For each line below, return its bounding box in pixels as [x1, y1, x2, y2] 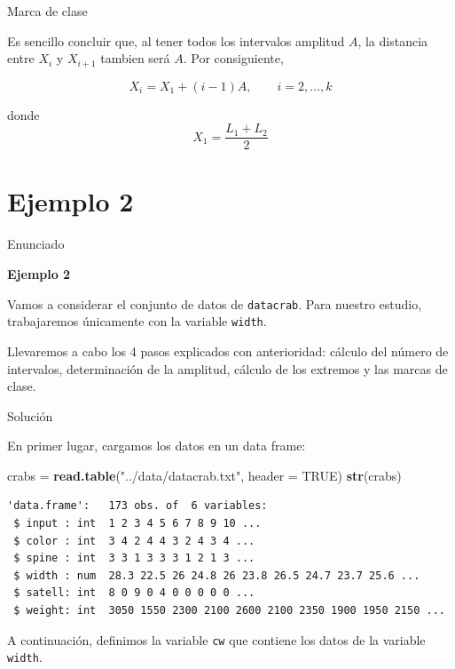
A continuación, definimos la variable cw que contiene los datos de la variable [7, 630, 426, 649]
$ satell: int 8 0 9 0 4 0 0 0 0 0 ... [13, 586, 255, 600]
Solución [7, 406, 53, 425]
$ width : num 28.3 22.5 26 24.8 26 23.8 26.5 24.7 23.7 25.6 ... [13, 569, 420, 582]
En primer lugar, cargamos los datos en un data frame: [7, 436, 306, 455]
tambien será [100, 49, 170, 68]
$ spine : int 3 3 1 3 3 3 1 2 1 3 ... [13, 552, 255, 565]
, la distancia [357, 31, 428, 50]
